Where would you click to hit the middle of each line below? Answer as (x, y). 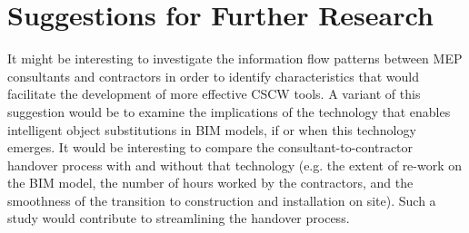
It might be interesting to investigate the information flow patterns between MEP (235, 58)
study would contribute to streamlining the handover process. (179, 218)
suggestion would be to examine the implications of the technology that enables (229, 111)
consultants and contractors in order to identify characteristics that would (213, 76)
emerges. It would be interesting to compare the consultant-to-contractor (210, 147)
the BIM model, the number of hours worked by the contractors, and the (210, 183)
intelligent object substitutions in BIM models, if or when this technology (212, 129)
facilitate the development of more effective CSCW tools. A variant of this (214, 94)
